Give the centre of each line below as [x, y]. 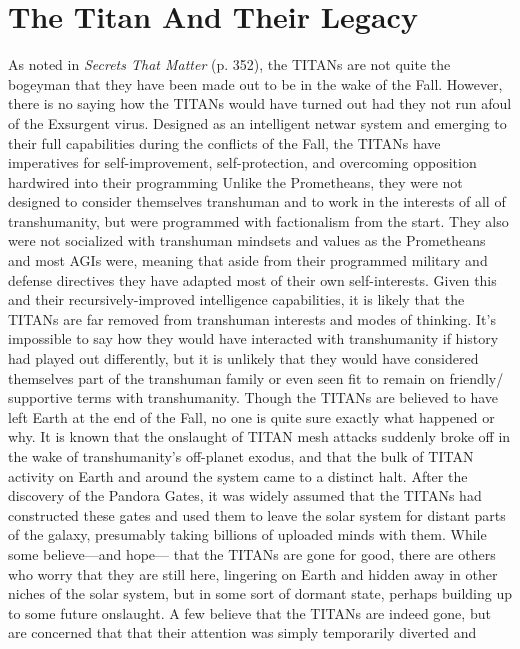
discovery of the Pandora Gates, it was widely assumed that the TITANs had [245, 495]
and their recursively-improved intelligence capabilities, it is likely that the [236, 299]
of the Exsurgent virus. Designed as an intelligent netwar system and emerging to [257, 122]
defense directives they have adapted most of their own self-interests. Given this [252, 279]
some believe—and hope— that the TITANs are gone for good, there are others [252, 553]
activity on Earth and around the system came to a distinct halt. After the [238, 475]
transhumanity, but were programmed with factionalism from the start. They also [258, 220]
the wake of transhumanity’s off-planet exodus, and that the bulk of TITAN [241, 456]
